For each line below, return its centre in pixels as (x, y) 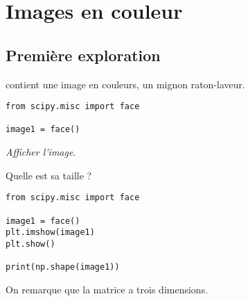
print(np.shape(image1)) (63, 267)
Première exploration (83, 55)
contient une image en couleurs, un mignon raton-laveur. (125, 84)
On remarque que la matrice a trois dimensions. (107, 289)
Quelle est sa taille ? (49, 175)
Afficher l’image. (41, 152)
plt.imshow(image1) (50, 233)
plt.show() (30, 244)
